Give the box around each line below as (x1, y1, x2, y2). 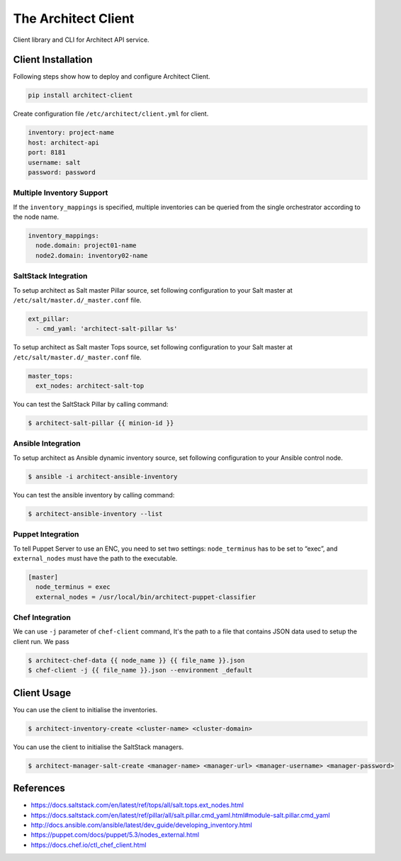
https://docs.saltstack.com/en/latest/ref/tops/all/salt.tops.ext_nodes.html (30, 801, 244, 809)
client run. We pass (13, 637, 70, 646)
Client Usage (13, 687, 72, 699)
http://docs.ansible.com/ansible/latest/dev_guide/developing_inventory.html (30, 821, 253, 829)
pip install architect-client (28, 91, 133, 99)
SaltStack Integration (13, 271, 88, 281)
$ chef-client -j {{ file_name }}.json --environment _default (28, 666, 253, 675)
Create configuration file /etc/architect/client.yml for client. (13, 110, 209, 118)
